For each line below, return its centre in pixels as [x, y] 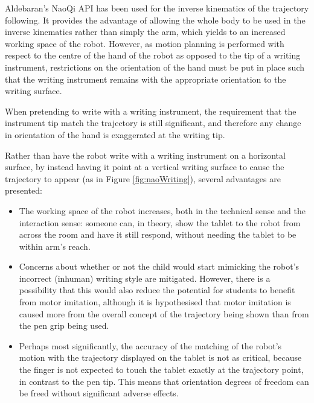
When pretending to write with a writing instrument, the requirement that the [151, 111]
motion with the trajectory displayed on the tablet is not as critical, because [160, 357]
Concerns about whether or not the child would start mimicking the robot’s [159, 266]
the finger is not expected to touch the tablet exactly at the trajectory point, [161, 370]
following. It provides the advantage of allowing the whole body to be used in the [155, 20]
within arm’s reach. [55, 246]
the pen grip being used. [64, 325]
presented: [24, 190]
